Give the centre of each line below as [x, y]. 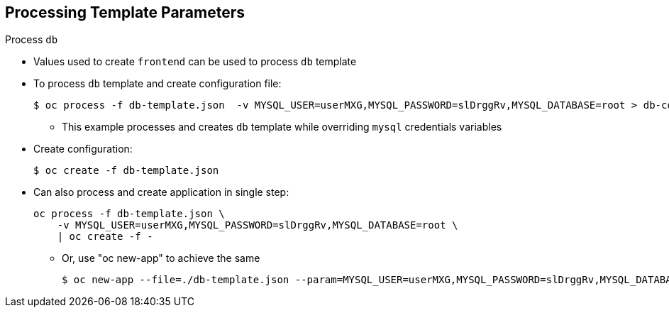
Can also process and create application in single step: [161, 192]
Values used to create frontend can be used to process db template [195, 62]
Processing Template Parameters [125, 12]
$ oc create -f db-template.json [126, 171]
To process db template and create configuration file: [157, 84]
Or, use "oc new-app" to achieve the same [161, 258]
